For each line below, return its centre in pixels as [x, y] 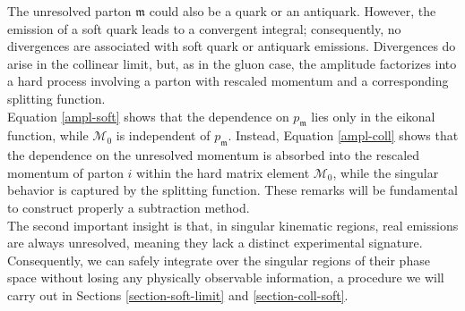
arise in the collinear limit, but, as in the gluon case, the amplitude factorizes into [232, 63]
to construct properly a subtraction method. [129, 207]
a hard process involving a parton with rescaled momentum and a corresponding [228, 81]
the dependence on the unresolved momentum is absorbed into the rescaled [214, 155]
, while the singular [386, 172]
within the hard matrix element [223, 172]
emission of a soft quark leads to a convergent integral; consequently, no [204, 28]
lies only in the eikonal [373, 116]
